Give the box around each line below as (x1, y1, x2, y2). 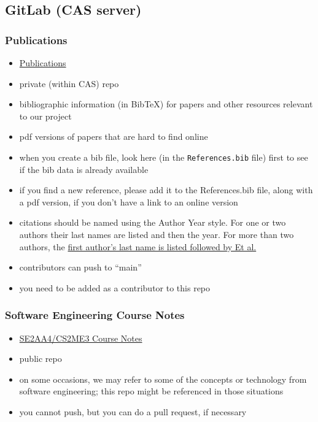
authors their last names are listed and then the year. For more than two (19, 228, 294, 240)
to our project (19, 109, 72, 122)
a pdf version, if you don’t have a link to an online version (19, 195, 238, 208)
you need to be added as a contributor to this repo (19, 281, 211, 294)
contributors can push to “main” (19, 261, 142, 274)
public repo (19, 352, 62, 365)
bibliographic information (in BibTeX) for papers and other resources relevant (19, 98, 313, 110)
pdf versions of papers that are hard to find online (19, 130, 208, 143)
